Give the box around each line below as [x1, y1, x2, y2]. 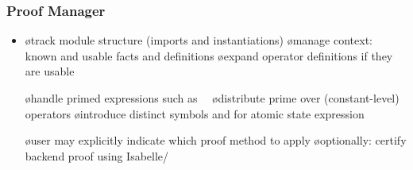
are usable [25, 63, 75, 79]
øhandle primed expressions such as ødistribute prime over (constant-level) [25, 90, 399, 106]
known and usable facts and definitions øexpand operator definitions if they [25, 47, 393, 64]
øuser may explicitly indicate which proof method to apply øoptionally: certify [25, 132, 407, 149]
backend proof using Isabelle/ [25, 147, 169, 164]
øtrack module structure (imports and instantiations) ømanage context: [25, 32, 373, 48]
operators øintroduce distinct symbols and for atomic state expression [25, 105, 365, 122]
